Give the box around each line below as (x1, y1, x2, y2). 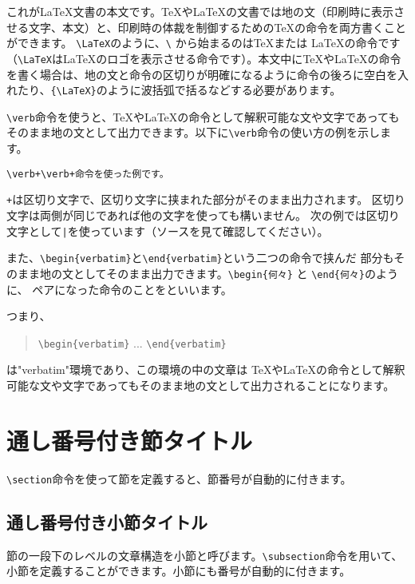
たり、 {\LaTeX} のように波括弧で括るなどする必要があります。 (17, 81, 342, 98)
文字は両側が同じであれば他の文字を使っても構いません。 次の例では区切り (6, 206, 400, 223)
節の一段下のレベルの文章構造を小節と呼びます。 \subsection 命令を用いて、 (6, 546, 403, 563)
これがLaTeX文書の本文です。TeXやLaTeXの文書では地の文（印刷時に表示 (6, 3, 394, 19)
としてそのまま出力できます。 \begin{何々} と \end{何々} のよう (73, 264, 398, 281)
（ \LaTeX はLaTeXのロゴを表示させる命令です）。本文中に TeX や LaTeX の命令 (6, 50, 401, 66)
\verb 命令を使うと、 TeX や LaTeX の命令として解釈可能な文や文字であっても (6, 108, 400, 125)
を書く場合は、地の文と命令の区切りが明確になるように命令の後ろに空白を (6, 66, 397, 82)
